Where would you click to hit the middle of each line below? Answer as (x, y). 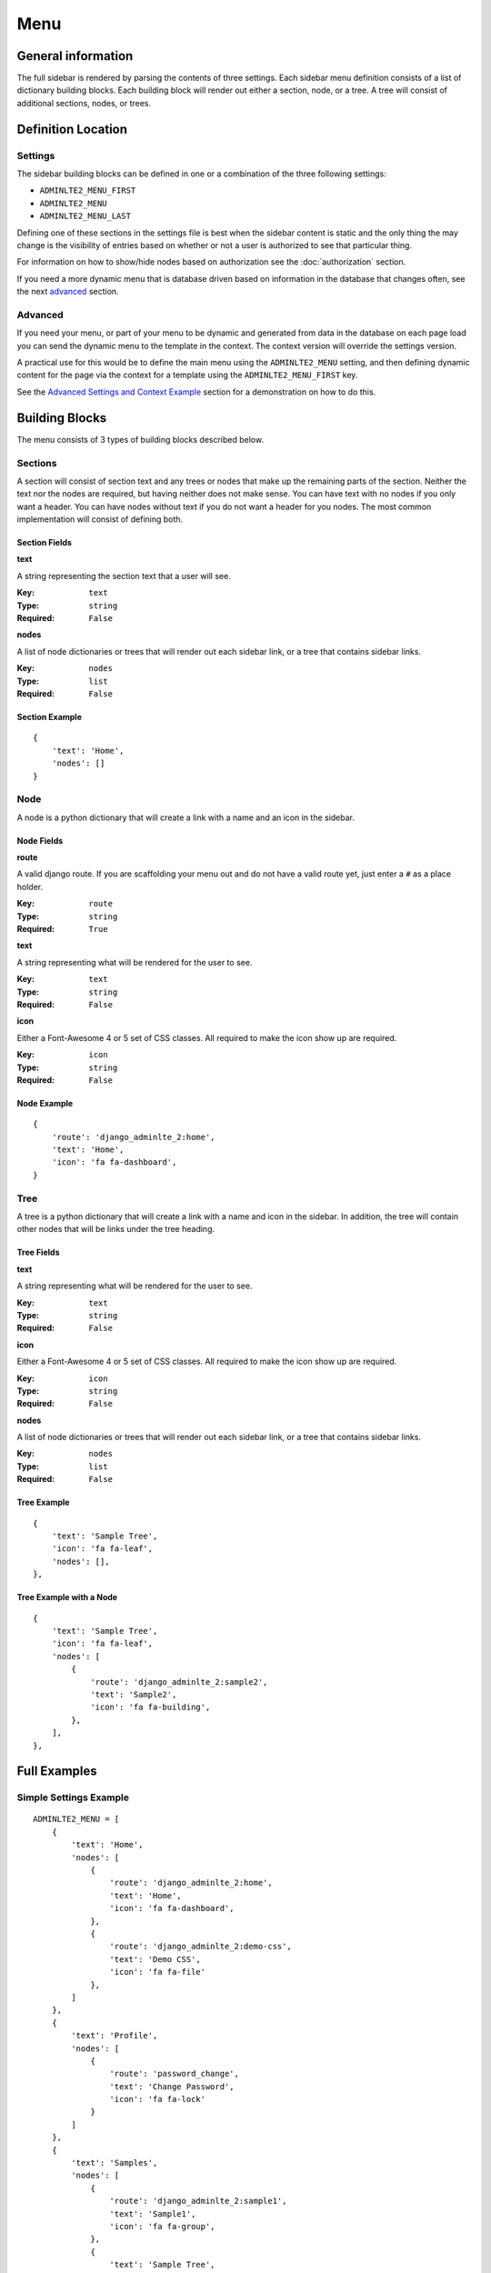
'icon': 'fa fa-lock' (158, 2099)
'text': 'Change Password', (172, 2086)
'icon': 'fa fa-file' (158, 1972)
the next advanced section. (68, 292)
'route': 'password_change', (175, 2074)
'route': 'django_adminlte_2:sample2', (179, 1682)
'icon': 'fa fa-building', (150, 1707)
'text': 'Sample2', (134, 1694)
